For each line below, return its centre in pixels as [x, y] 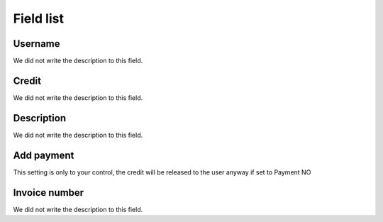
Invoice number [49, 193]
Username [37, 44]
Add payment [44, 155]
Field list [38, 18]
